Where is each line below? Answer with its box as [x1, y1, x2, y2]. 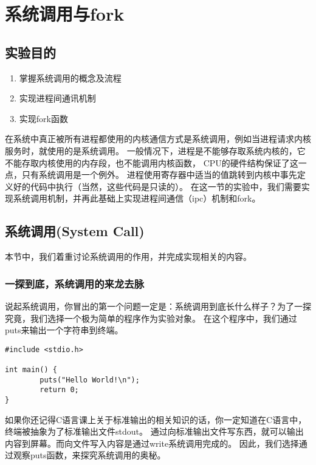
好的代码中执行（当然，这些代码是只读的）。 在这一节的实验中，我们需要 [13, 180, 301, 192]
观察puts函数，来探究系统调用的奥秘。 [13, 449, 166, 461]
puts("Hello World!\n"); [39, 375, 140, 384]
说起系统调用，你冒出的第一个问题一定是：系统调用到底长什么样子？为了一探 [5, 299, 311, 312]
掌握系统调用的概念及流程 [19, 71, 122, 84]
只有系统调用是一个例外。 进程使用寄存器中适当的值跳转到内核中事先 [21, 168, 297, 181]
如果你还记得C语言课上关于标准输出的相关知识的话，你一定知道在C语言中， [5, 413, 307, 426]
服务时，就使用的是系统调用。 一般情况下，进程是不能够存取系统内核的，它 [5, 144, 306, 157]
